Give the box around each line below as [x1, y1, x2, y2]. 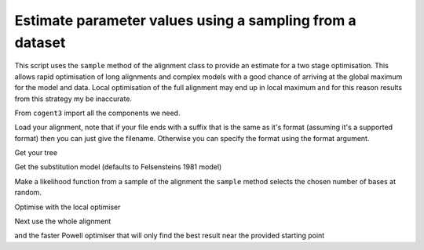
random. [14, 188, 42, 197]
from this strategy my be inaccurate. [14, 94, 133, 103]
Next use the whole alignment [14, 216, 111, 226]
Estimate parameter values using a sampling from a [14, 12, 356, 29]
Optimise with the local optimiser [14, 202, 121, 212]
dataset [14, 34, 66, 51]
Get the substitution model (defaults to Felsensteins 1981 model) [14, 162, 222, 172]
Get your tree [14, 148, 58, 158]
